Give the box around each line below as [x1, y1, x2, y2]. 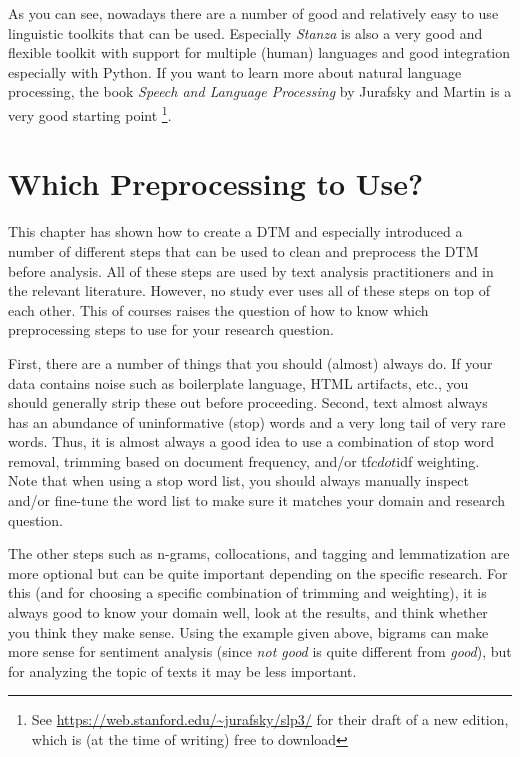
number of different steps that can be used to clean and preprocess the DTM [8, 240, 479, 261]
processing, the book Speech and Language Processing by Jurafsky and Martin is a [8, 81, 512, 102]
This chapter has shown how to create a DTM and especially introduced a [8, 221, 463, 242]
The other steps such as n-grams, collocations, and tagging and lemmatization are [8, 543, 510, 564]
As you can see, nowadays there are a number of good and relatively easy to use [8, 3, 499, 23]
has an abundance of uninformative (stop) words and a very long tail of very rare [8, 411, 506, 432]
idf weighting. [396, 450, 480, 471]
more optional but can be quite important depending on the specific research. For [8, 562, 508, 583]
